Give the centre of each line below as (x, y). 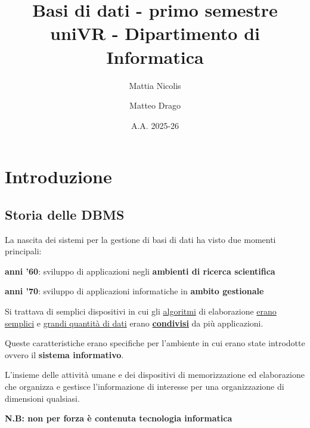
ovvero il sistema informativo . (64, 354)
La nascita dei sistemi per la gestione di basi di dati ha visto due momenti (140, 239)
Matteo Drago (155, 105)
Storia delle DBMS (65, 214)
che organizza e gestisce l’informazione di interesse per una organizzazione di (145, 387)
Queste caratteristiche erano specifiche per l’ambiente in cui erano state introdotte (155, 343)
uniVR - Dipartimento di (155, 33)
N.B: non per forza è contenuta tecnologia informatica (119, 418)
